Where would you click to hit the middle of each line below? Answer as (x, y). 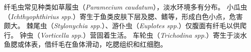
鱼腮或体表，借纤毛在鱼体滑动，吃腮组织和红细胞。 (85, 44)
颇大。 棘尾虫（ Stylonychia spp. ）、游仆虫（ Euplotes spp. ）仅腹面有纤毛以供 (122, 26)
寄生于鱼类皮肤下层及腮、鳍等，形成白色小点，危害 (161, 16)
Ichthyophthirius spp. (42, 16)
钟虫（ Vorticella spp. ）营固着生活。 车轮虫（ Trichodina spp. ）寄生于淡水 (133, 35)
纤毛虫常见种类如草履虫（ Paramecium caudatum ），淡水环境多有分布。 (114, 7)
